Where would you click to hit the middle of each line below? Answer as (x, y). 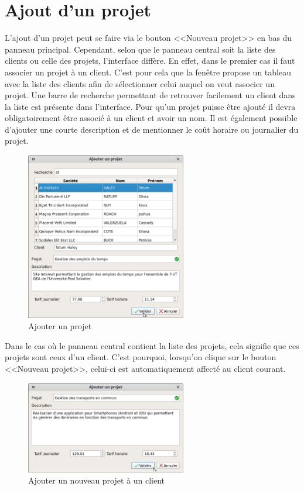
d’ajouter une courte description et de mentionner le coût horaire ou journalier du (152, 129)
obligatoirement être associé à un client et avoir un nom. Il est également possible (151, 118)
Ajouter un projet (60, 326)
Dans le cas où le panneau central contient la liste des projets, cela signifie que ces (152, 345)
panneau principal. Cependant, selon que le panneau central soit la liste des (140, 49)
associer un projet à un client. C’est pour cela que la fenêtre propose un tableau (148, 72)
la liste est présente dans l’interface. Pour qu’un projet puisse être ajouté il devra (150, 106)
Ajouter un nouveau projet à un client (97, 480)
